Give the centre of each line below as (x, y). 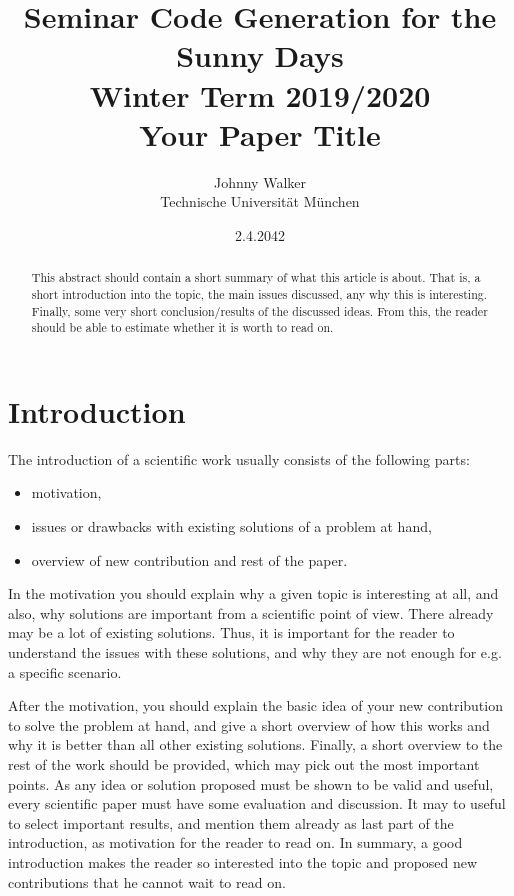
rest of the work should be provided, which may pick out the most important (244, 763)
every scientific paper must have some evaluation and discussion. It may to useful (257, 803)
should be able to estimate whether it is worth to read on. (182, 327)
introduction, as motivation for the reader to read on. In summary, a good (235, 842)
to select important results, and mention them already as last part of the (231, 822)
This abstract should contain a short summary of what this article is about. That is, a (256, 277)
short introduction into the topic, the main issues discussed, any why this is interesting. (259, 293)
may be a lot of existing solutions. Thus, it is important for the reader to (231, 632)
